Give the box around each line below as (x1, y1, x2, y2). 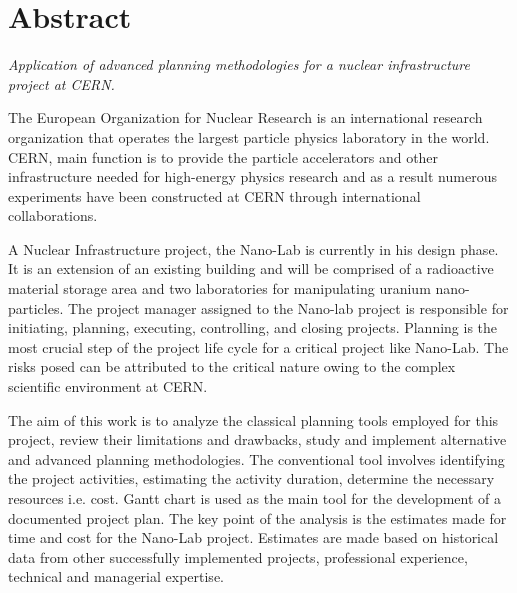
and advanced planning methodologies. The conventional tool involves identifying (8, 448, 505, 469)
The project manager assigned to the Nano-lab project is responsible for (68, 297, 509, 318)
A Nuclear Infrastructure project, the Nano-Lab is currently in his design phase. (8, 238, 499, 259)
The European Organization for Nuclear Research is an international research (8, 107, 483, 128)
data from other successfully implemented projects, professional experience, (8, 546, 468, 567)
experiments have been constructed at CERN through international (8, 185, 421, 206)
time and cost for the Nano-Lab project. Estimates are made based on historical (8, 527, 499, 548)
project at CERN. (8, 73, 115, 94)
